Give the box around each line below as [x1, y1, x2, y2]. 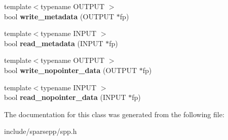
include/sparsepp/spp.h [4, 126, 77, 136]
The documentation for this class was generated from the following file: [4, 109, 224, 119]
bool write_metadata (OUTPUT [4, 11, 115, 21]
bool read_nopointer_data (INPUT [4, 92, 126, 102]
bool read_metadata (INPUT [4, 38, 103, 48]
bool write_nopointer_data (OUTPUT [4, 64, 137, 75]
